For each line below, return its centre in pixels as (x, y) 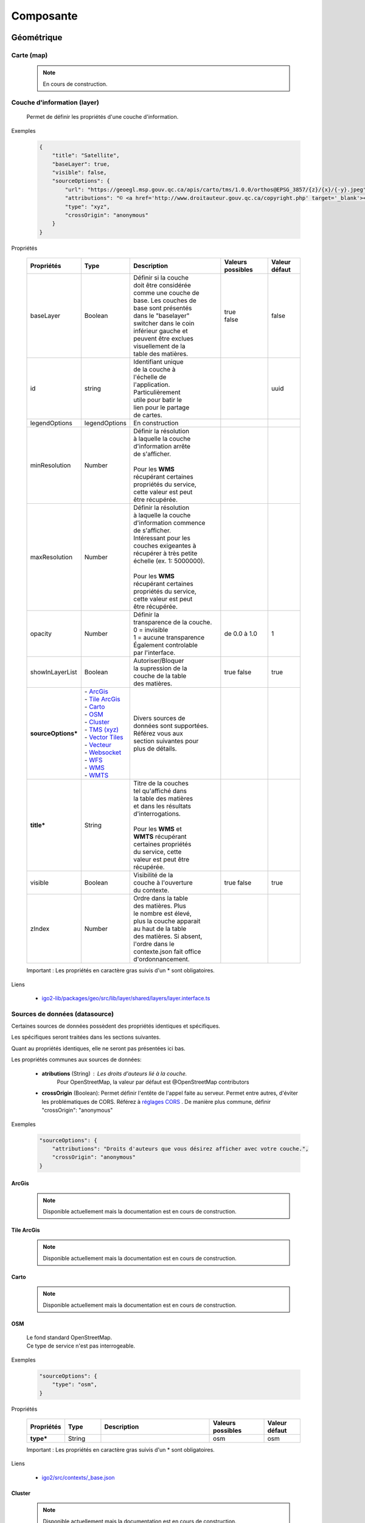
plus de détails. (155, 749)
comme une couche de (167, 293)
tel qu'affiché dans (160, 791)
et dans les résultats (162, 806)
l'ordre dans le (154, 944)
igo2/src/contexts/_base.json (78, 1477)
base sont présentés (163, 308)
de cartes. (148, 415)
